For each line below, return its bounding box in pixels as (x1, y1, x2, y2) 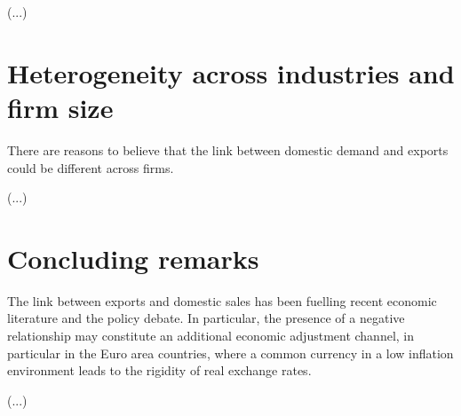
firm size (7, 89, 114, 125)
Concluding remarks (7, 239, 259, 276)
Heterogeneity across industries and (7, 54, 455, 90)
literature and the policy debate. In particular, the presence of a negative (7, 309, 405, 327)
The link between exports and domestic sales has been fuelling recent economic (7, 291, 437, 310)
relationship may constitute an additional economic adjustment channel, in (7, 326, 415, 344)
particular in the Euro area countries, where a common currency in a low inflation (7, 343, 454, 362)
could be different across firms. (7, 158, 174, 177)
